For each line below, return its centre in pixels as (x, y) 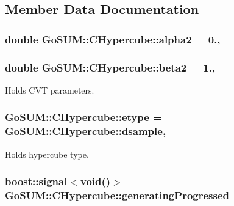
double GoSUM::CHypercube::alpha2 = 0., (113, 39)
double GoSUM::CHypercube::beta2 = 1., (110, 67)
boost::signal (36, 181)
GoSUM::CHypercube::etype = (83, 117)
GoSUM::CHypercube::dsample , (86, 131)
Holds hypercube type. (47, 154)
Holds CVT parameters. (50, 90)
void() (95, 181)
